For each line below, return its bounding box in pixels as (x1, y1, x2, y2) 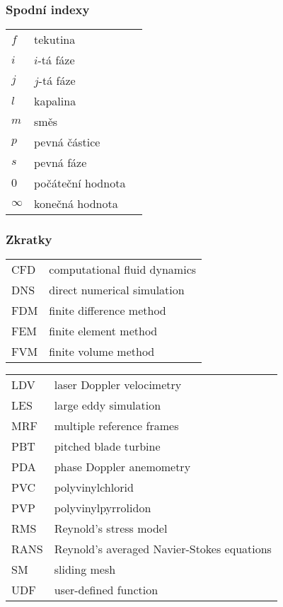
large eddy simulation (54, 397, 161, 414)
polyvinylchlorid (54, 479, 134, 496)
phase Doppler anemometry (54, 458, 191, 475)
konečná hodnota (34, 195, 118, 212)
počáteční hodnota (34, 175, 126, 192)
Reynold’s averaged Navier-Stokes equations (54, 540, 272, 557)
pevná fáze (34, 154, 87, 171)
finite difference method (49, 302, 166, 319)
